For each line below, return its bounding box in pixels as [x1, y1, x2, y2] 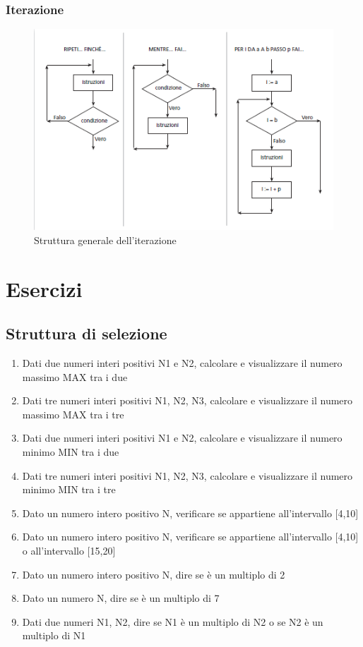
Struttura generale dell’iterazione [34, 232, 177, 247]
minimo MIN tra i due [22, 445, 119, 459]
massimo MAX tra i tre [22, 406, 124, 421]
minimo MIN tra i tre [22, 482, 116, 497]
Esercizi [6, 274, 83, 303]
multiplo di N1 [22, 628, 86, 643]
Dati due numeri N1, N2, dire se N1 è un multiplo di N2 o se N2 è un [22, 614, 323, 629]
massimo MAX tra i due [22, 369, 128, 384]
